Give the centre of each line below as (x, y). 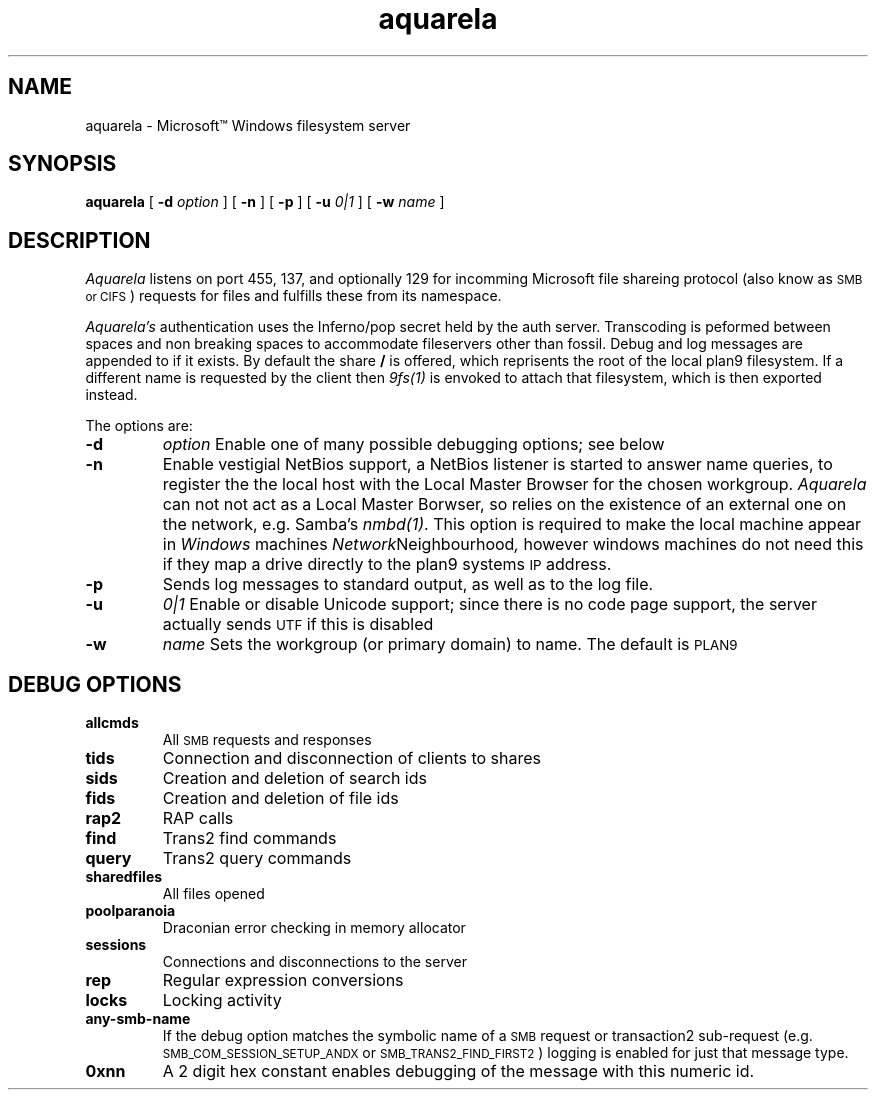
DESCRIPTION (79, 240)
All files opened (213, 894)
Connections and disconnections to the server (314, 962)
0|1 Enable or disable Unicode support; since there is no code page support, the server (489, 604)
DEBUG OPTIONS (95, 684)
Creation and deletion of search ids (294, 778)
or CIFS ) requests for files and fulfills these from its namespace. (293, 296)
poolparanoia (130, 911)
